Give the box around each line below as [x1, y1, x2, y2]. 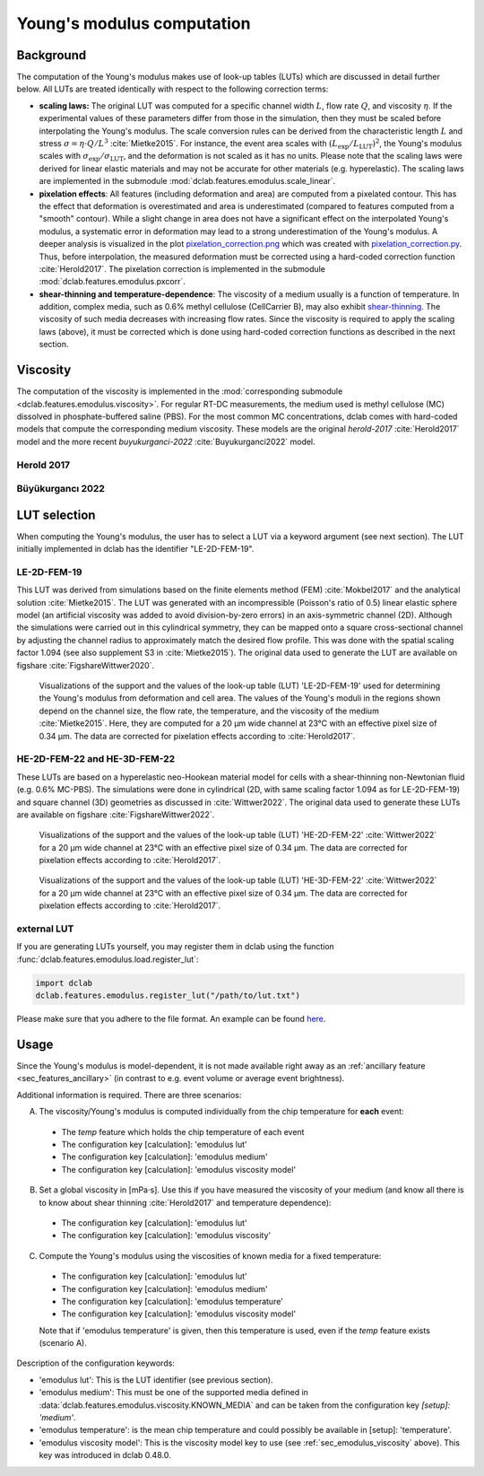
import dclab [35, 978, 93, 988]
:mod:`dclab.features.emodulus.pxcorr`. [39, 276, 186, 287]
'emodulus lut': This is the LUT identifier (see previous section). [39, 1374, 273, 1385]
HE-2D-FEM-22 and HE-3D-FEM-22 [16, 753, 176, 765]
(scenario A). [39, 1338, 87, 1349]
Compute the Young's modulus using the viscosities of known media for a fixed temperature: [39, 1250, 382, 1261]
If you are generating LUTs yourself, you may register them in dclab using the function [16, 941, 335, 952]
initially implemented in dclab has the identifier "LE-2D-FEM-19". [16, 544, 255, 555]
